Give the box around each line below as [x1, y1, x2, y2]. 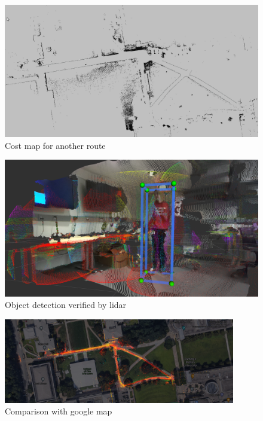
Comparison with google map [5, 405, 112, 417]
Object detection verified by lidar [5, 298, 127, 311]
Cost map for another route [5, 139, 106, 151]
